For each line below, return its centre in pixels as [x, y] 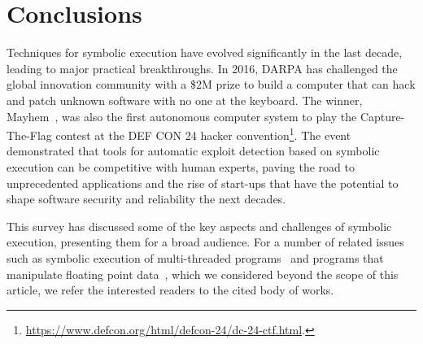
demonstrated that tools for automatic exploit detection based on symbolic [193, 151]
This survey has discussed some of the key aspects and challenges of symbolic [199, 226]
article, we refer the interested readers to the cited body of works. [170, 290]
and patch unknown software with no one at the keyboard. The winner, [185, 100]
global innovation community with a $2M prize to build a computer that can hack [211, 84]
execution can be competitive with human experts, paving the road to [181, 166]
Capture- [382, 116]
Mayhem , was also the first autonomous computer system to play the [182, 116]
